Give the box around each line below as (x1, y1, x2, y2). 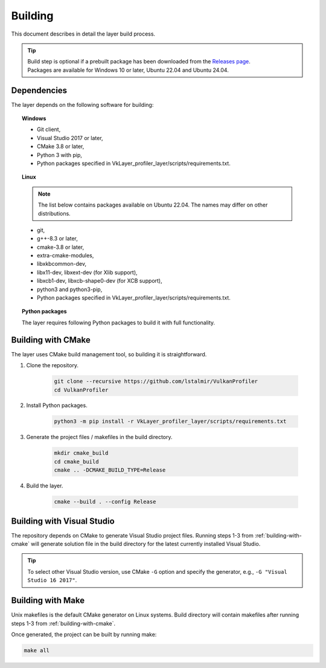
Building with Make (11, 596, 85, 606)
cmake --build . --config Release (54, 498, 156, 506)
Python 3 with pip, (37, 151, 83, 158)
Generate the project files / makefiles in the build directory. (26, 434, 173, 441)
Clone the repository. (26, 362, 78, 369)
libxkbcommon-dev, (37, 260, 87, 268)
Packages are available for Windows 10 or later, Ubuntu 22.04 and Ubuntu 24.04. (27, 66, 229, 74)
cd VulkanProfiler (54, 387, 109, 393)
